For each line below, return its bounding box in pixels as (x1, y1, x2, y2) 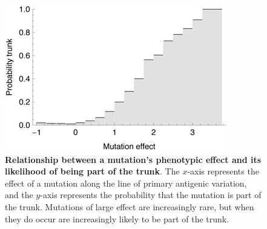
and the (5, 188, 33, 201)
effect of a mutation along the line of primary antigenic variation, (5, 176, 247, 189)
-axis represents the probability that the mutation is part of (40, 188, 262, 201)
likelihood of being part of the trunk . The (5, 165, 180, 178)
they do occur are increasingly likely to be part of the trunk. (5, 212, 229, 225)
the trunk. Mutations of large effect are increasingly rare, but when (5, 200, 254, 213)
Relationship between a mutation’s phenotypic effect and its (5, 153, 262, 165)
